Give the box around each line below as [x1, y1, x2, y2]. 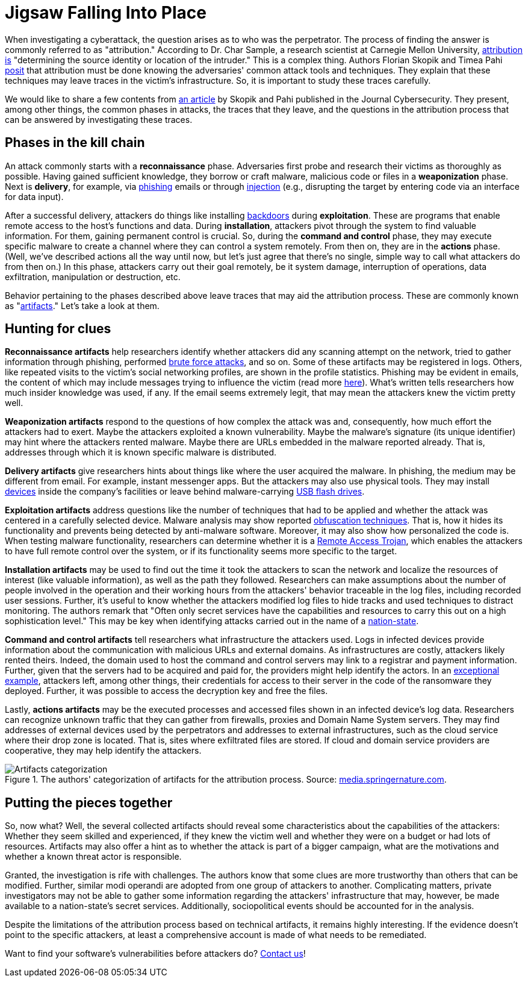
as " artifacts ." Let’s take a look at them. [5, 300, 160, 311]
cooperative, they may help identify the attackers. [5, 745, 202, 756]
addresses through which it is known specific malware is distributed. [5, 447, 277, 458]
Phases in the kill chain [5, 135, 145, 151]
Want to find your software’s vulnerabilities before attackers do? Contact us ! [5, 948, 306, 959]
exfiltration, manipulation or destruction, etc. [5, 271, 181, 282]
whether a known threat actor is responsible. [5, 851, 182, 862]
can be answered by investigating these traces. [5, 114, 193, 125]
